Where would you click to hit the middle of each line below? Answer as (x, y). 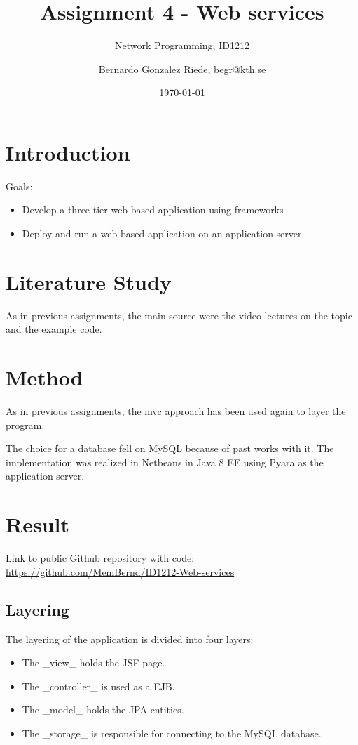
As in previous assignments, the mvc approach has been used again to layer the (176, 411)
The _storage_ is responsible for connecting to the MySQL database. (172, 733)
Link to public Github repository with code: (100, 558)
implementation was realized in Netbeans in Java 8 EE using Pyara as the (165, 462)
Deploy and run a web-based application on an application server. (163, 233)
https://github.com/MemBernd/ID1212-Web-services (120, 571)
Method (44, 377)
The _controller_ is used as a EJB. (98, 686)
